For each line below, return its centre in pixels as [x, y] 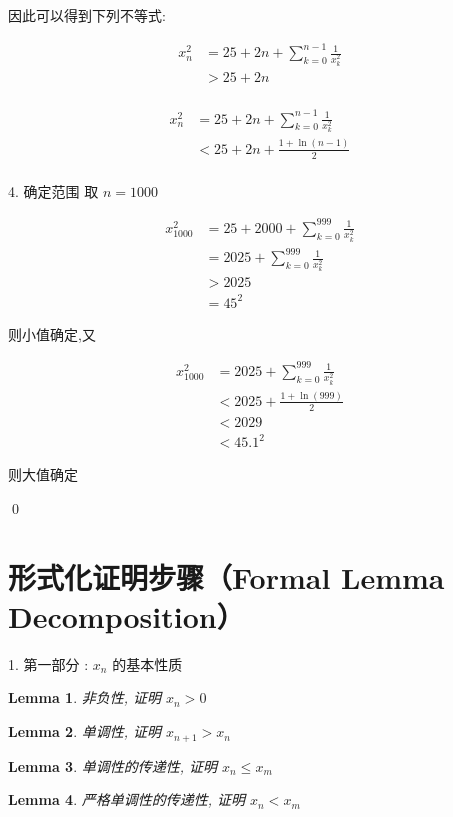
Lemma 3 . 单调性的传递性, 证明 [113, 765]
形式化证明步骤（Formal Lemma [226, 576]
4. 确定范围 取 [53, 190]
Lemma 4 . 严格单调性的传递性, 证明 [127, 799]
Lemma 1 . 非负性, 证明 [85, 697]
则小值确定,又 [52, 333]
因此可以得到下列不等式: [87, 15]
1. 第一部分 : [48, 663]
